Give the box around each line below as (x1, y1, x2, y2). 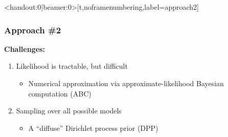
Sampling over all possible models (16, 105, 122, 116)
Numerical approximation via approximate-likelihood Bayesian (28, 78, 224, 88)
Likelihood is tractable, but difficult (16, 61, 128, 71)
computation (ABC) (28, 88, 92, 99)
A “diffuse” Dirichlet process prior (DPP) (28, 122, 158, 133)
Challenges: (4, 43, 45, 54)
